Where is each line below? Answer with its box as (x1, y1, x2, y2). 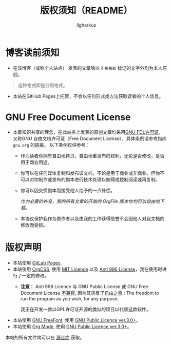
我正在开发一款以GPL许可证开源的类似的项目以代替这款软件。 (20, 306, 151, 312)
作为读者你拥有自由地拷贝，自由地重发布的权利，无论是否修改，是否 (20, 152, 165, 159)
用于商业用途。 (20, 159, 52, 165)
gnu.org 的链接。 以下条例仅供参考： (12, 141, 90, 148)
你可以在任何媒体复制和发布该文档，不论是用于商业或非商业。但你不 (20, 170, 165, 176)
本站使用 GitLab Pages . (12, 259, 62, 266)
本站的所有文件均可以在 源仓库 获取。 (5, 334, 85, 340)
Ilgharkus (76, 22, 97, 28)
